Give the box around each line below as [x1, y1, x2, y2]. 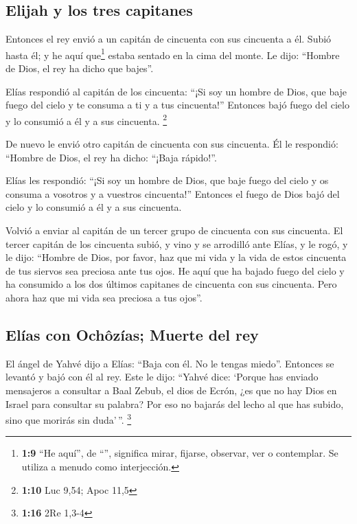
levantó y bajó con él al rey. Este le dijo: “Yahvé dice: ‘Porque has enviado [5, 369, 319, 384]
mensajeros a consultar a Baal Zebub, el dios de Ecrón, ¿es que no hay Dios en [5, 383, 337, 397]
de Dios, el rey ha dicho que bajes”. [5, 61, 154, 76]
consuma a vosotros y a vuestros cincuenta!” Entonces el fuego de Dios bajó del [5, 186, 340, 201]
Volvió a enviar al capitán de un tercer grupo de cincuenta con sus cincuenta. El [5, 223, 343, 238]
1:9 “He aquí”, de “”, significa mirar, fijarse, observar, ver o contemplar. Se [21, 446, 338, 460]
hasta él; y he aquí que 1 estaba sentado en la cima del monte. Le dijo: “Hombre [5, 45, 340, 62]
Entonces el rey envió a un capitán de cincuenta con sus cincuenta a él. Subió [5, 32, 332, 46]
